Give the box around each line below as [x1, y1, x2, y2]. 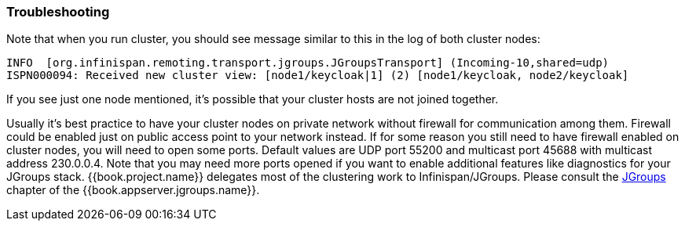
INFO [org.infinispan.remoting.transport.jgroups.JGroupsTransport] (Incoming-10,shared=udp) [6, 56, 610, 70]
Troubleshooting [6, 4, 110, 20]
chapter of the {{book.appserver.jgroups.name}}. [6, 183, 260, 197]
